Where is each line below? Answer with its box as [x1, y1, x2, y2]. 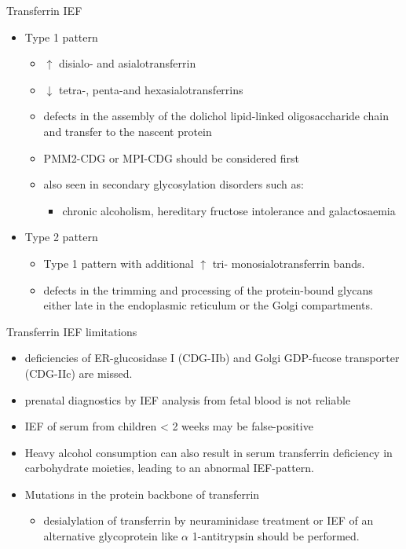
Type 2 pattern [24, 229, 98, 245]
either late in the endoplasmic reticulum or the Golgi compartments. [43, 297, 373, 313]
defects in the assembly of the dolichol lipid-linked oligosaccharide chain [43, 108, 389, 124]
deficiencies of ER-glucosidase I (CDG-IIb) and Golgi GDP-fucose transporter [24, 350, 400, 366]
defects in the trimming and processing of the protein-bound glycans [43, 281, 373, 298]
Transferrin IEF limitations [6, 323, 137, 339]
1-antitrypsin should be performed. [192, 528, 360, 544]
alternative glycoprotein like [43, 528, 178, 544]
